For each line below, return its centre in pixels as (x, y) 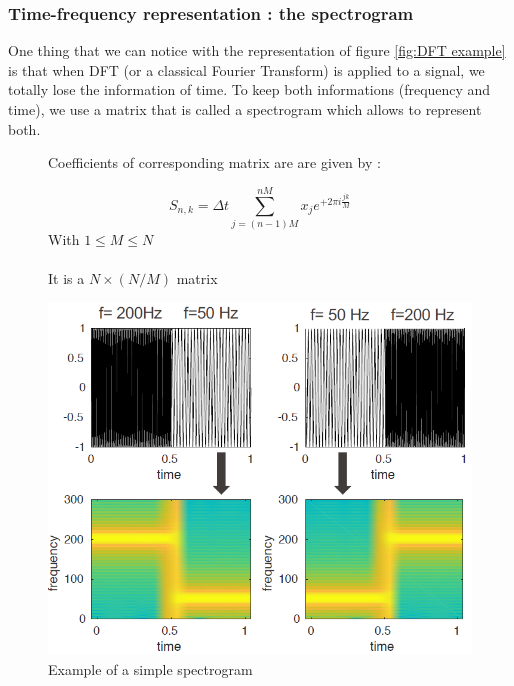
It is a (66, 278)
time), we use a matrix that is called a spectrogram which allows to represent (245, 109)
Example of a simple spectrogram (150, 668)
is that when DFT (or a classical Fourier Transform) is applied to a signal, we (246, 69)
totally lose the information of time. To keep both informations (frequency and (249, 89)
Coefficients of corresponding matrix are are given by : (214, 162)
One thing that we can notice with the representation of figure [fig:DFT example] (257, 50)
